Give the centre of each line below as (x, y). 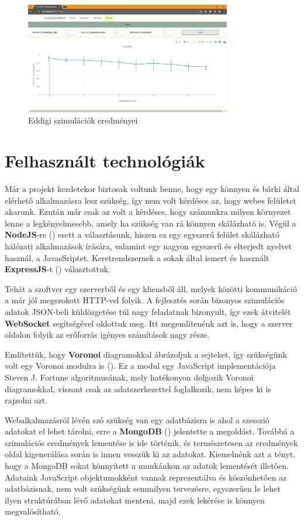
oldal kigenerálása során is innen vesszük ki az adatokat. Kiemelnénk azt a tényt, (150, 454)
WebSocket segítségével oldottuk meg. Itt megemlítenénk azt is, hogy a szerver (149, 323)
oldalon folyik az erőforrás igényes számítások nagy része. (107, 335)
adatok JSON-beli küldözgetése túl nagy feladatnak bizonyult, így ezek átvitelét (148, 311)
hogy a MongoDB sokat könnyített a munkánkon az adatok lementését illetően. (147, 466)
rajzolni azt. (26, 400)
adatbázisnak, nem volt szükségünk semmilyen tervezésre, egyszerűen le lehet (143, 489)
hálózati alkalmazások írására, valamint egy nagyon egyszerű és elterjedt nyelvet (148, 246)
